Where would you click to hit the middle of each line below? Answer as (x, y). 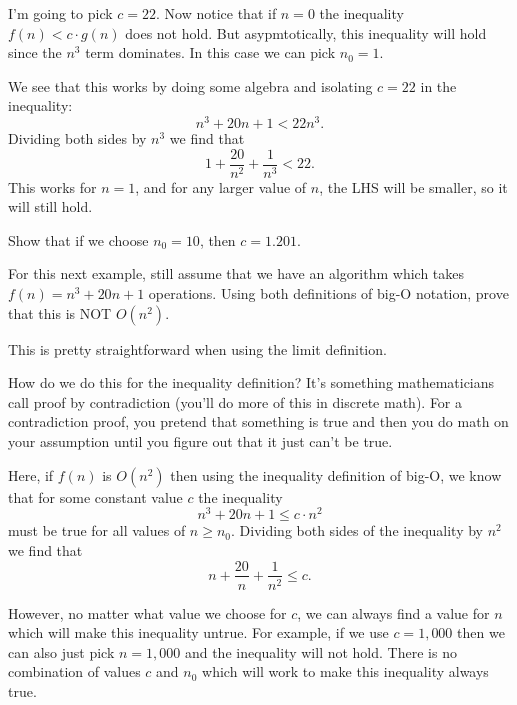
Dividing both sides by (77, 138)
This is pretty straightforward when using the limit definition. (197, 348)
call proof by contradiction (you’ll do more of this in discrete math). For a (235, 401)
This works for (52, 186)
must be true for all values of (97, 530)
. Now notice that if (216, 13)
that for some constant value (95, 496)
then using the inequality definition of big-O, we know (336, 474)
